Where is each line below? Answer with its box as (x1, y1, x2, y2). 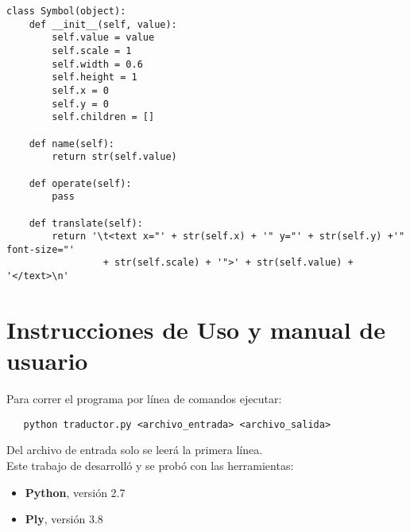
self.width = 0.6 (52, 58, 143, 70)
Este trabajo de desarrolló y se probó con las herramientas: (6, 456, 294, 473)
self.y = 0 (52, 98, 109, 110)
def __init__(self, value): (29, 18, 177, 30)
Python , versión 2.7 (25, 483, 126, 500)
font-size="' (6, 243, 75, 255)
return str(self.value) (52, 151, 177, 163)
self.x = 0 (52, 84, 109, 96)
